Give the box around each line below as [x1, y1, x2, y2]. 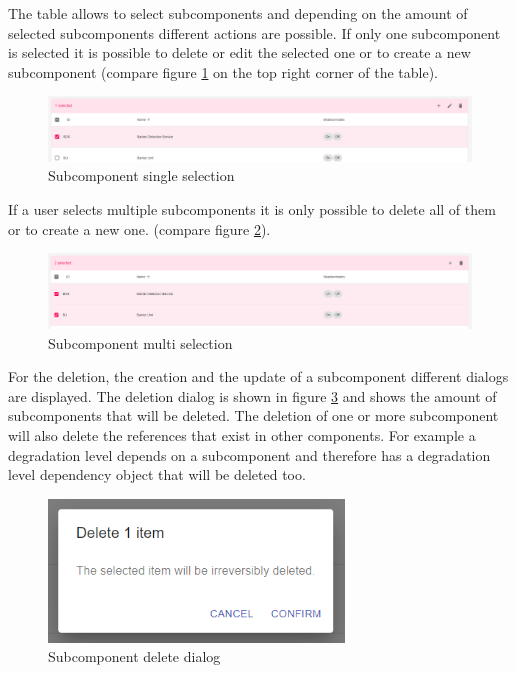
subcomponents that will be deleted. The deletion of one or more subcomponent [8, 405, 499, 426]
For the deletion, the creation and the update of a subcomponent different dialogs [8, 366, 509, 387]
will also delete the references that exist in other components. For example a [8, 424, 476, 445]
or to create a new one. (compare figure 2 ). [8, 218, 271, 239]
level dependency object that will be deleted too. [8, 464, 306, 485]
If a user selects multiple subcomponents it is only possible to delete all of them [8, 198, 496, 219]
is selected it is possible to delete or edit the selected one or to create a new [8, 42, 471, 63]
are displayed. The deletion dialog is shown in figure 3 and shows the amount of [8, 385, 497, 406]
